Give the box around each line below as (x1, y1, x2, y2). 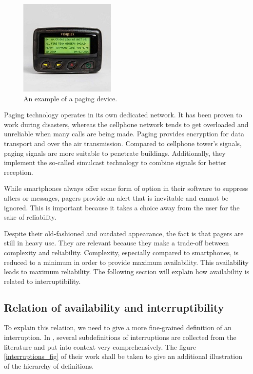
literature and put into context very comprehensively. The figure (4, 341, 196, 352)
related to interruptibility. (4, 276, 81, 286)
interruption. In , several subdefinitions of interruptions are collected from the (4, 332, 236, 342)
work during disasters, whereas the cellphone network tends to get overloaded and (4, 119, 249, 129)
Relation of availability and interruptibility (4, 299, 224, 315)
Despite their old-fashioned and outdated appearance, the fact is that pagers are (4, 228, 244, 238)
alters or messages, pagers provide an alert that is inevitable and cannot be (4, 192, 229, 203)
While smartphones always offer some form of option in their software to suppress (4, 183, 248, 193)
